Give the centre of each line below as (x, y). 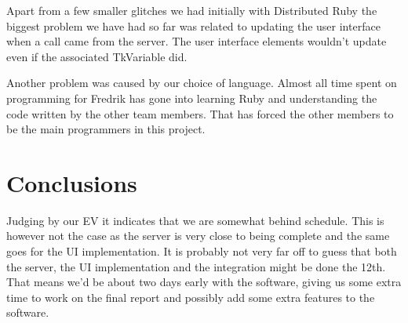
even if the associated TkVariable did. (97, 56)
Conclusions (72, 182)
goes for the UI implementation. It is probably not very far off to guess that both (202, 251)
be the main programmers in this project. (106, 129)
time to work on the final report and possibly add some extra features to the (191, 297)
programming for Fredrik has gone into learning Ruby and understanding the (192, 98)
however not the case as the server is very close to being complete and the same (198, 236)
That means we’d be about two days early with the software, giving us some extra (204, 282)
